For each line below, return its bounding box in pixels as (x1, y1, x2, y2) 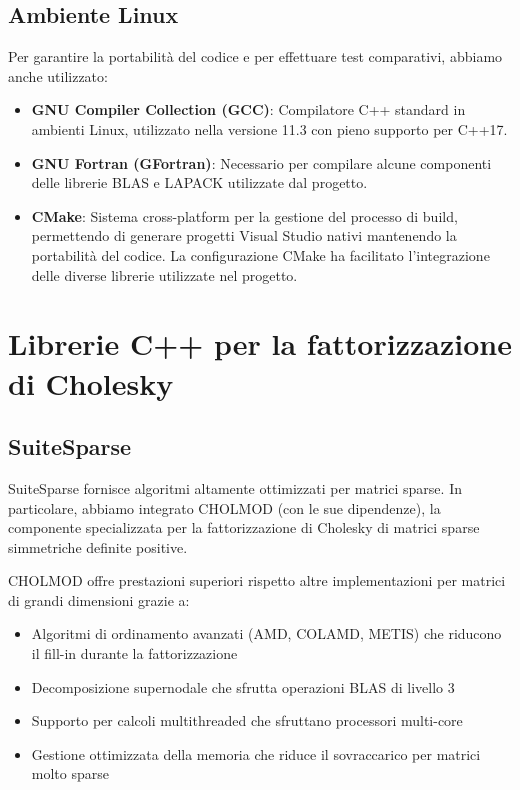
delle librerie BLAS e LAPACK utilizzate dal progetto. (31, 172, 368, 193)
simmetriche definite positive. (8, 536, 188, 557)
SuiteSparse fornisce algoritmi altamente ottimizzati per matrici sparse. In (8, 477, 462, 498)
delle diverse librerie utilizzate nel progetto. (31, 264, 298, 285)
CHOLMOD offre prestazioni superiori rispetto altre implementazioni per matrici (8, 570, 506, 591)
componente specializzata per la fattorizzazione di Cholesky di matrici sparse (8, 517, 480, 538)
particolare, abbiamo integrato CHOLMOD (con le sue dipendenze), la (8, 497, 441, 518)
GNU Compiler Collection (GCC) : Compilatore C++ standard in (31, 99, 466, 120)
